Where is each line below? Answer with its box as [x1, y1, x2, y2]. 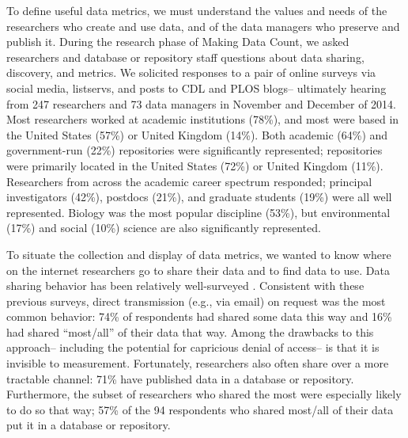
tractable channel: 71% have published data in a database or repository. [6, 370, 354, 387]
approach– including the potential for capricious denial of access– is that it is [6, 339, 380, 356]
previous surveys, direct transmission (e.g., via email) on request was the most [6, 292, 386, 309]
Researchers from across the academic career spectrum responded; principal [6, 173, 372, 189]
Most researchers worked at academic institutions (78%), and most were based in [6, 111, 399, 128]
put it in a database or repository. [6, 417, 171, 433]
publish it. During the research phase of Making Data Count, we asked [6, 33, 349, 50]
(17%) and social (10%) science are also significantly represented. [6, 219, 321, 236]
